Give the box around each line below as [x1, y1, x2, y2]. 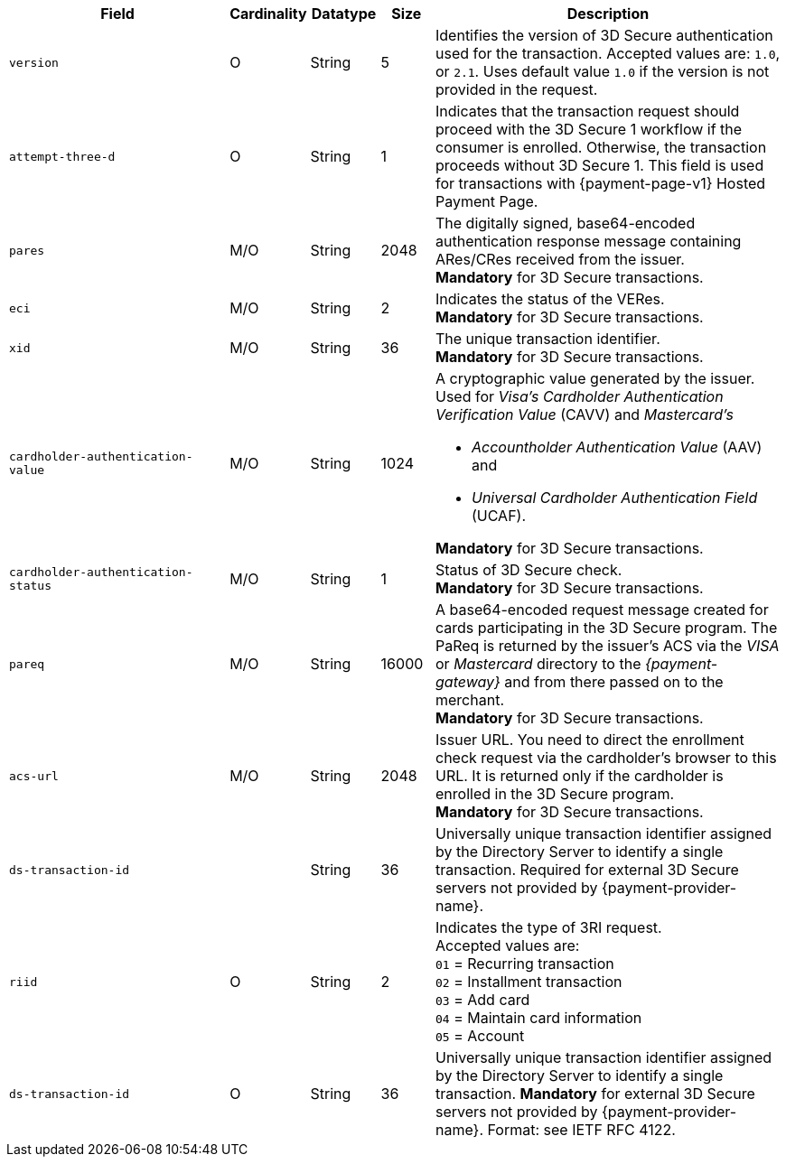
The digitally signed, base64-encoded [435, 214, 696, 232]
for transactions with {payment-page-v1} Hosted [435, 174, 766, 192]
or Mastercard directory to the [435, 655, 641, 673]
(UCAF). [472, 507, 527, 525]
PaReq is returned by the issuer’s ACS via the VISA [435, 637, 780, 655]
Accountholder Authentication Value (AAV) [472, 438, 763, 456]
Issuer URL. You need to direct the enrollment [435, 731, 744, 749]
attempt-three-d [9, 149, 116, 163]
